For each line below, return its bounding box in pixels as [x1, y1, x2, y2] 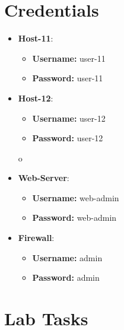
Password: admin [32, 271, 100, 284]
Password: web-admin [32, 211, 117, 224]
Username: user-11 [32, 52, 106, 64]
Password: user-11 [32, 72, 103, 84]
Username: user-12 [32, 112, 106, 124]
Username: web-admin [32, 191, 119, 204]
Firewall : [18, 231, 55, 244]
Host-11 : [18, 32, 53, 45]
